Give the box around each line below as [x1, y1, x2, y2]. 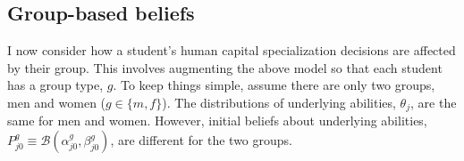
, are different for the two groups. [110, 131, 292, 149]
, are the [410, 93, 457, 111]
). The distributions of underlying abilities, [162, 93, 396, 111]
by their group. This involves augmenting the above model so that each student [7, 58, 443, 76]
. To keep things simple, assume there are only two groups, [113, 76, 435, 94]
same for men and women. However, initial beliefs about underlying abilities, [7, 111, 427, 130]
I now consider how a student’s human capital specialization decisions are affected [7, 41, 456, 60]
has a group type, [7, 76, 104, 94]
